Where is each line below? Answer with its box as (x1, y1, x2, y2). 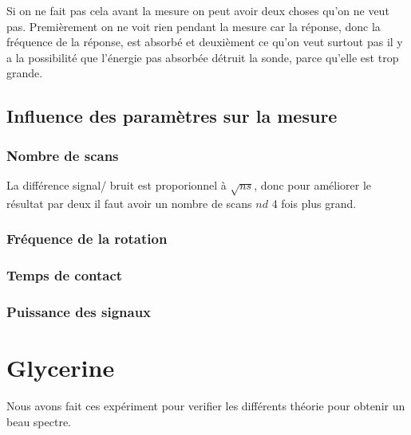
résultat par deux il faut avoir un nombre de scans (6, 194, 252, 211)
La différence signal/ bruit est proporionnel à (6, 176, 227, 193)
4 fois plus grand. (271, 194, 357, 211)
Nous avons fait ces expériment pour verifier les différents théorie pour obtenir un (6, 397, 405, 413)
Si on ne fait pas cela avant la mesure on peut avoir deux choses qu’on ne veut (6, 2, 389, 18)
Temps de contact (6, 265, 123, 285)
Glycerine (6, 351, 115, 384)
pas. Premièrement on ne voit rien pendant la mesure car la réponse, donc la (6, 18, 381, 34)
